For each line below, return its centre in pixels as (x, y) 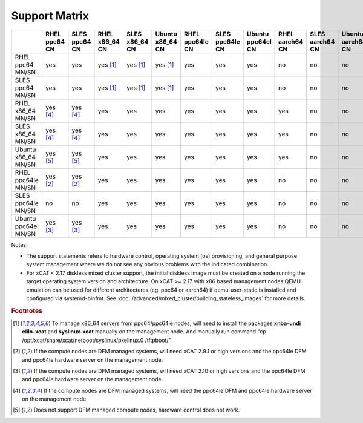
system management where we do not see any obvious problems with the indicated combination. (147, 264)
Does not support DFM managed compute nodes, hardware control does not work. (137, 410)
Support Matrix (50, 16)
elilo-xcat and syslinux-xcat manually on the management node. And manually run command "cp (144, 332)
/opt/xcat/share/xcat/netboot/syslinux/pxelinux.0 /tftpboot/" (97, 340)
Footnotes (27, 310)
